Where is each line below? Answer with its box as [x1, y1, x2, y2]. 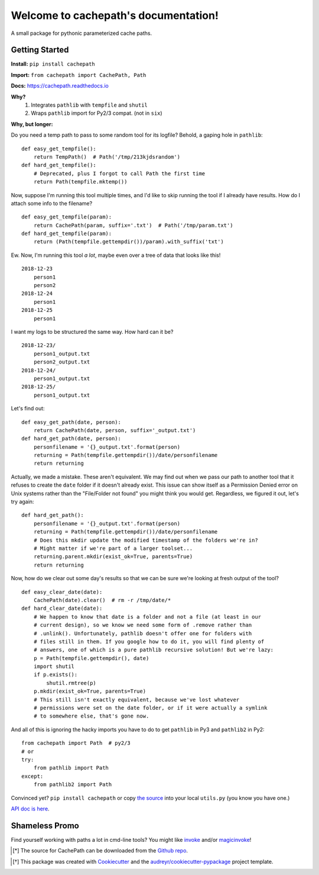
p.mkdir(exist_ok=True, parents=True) [33, 688, 147, 695]
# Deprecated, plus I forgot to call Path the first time [33, 170, 206, 177]
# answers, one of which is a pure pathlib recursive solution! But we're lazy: [33, 646, 274, 654]
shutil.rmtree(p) [46, 680, 97, 686]
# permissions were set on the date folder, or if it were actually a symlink [33, 704, 268, 712]
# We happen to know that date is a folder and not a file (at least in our [33, 613, 262, 620]
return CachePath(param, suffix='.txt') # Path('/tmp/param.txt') [33, 222, 233, 229]
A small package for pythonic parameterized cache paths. [11, 30, 152, 37]
